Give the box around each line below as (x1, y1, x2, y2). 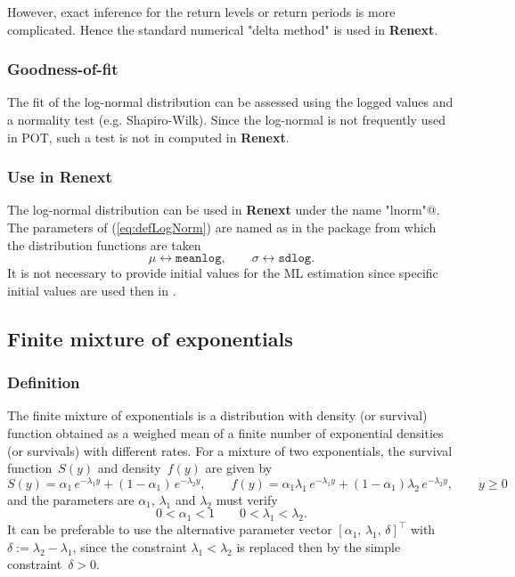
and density (97, 459, 161, 477)
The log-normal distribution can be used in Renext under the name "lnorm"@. (7, 200, 440, 219)
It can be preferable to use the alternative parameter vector (7, 520, 332, 539)
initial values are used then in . (7, 280, 176, 299)
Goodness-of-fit (7, 58, 119, 80)
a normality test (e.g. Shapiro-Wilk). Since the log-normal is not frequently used (7, 110, 446, 128)
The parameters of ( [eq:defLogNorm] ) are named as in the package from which (7, 218, 437, 236)
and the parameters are (7, 490, 135, 508)
